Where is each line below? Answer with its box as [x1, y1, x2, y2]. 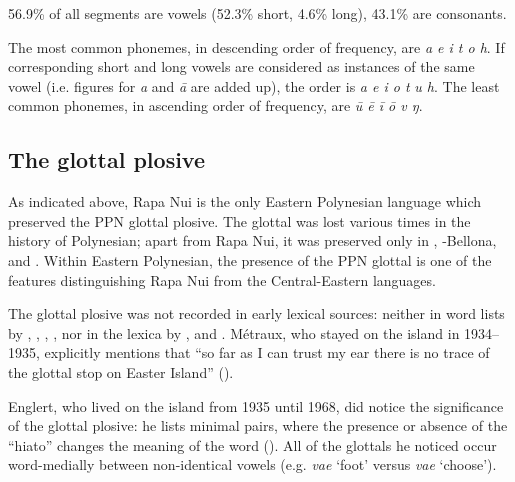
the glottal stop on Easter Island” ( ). [8, 361, 234, 382]
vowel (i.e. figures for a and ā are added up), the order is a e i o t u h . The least [8, 75, 500, 96]
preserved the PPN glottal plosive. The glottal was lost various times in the [8, 210, 471, 231]
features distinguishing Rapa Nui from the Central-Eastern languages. [8, 269, 436, 290]
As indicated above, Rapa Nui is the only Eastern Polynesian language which [8, 191, 482, 212]
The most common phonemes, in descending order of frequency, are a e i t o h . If [8, 36, 505, 57]
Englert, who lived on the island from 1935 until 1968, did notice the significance [8, 395, 504, 416]
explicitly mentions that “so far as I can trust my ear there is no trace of [44, 342, 490, 363]
